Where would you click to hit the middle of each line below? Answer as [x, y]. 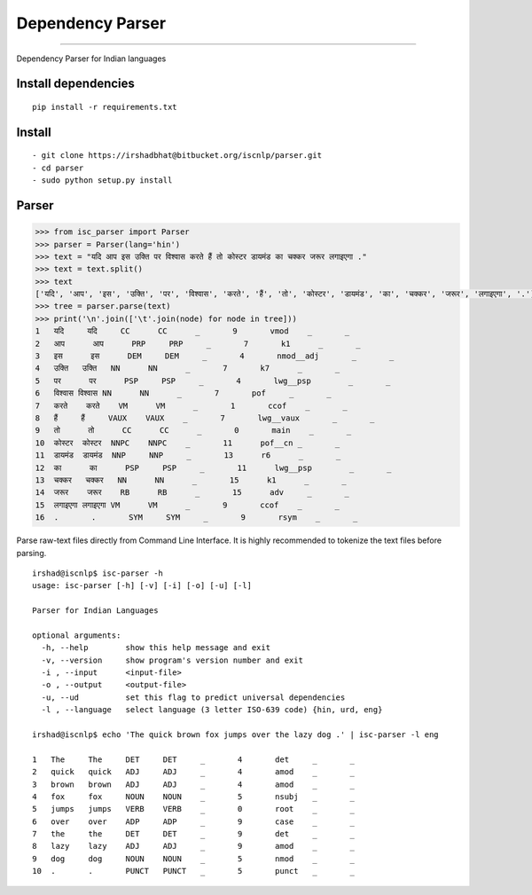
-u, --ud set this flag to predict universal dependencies [193, 697]
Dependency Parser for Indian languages [91, 59]
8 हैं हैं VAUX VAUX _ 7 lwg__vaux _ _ [205, 418]
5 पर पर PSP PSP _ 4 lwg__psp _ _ [213, 381]
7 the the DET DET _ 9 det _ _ [193, 834]
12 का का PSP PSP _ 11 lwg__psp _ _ [213, 467]
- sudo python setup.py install [102, 181]
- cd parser [58, 168]
